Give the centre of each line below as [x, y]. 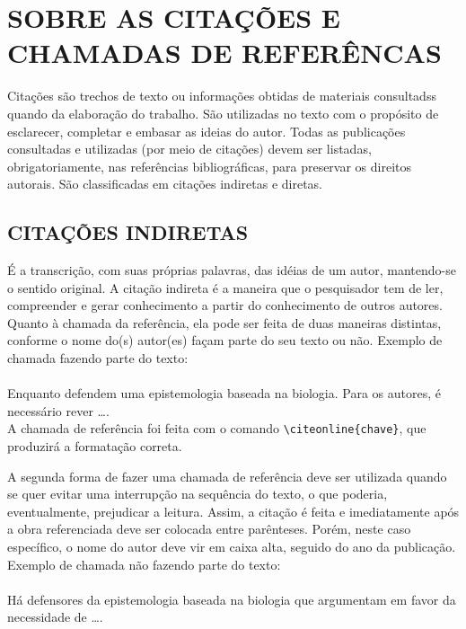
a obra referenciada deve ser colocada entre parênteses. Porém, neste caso [209, 529]
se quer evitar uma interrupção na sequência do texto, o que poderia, [198, 494]
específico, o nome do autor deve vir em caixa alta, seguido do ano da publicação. [232, 547]
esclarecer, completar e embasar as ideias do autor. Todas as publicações [207, 131]
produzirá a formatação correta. [95, 446]
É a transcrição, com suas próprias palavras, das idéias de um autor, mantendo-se [232, 270]
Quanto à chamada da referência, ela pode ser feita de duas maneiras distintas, [224, 322]
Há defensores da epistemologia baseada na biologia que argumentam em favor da [232, 599]
